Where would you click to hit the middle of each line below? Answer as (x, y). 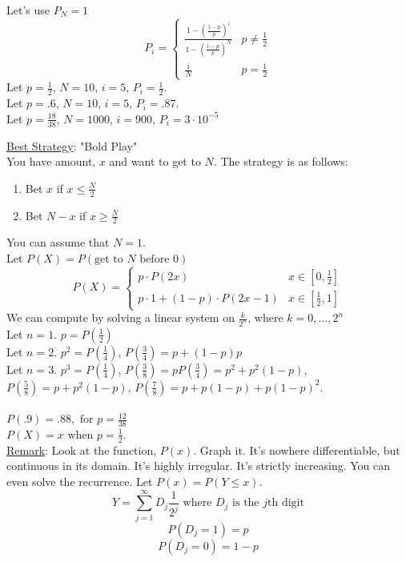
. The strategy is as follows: (281, 161)
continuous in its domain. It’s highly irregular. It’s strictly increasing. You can (199, 466)
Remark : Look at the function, (82, 450)
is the (246, 503)
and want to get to (155, 161)
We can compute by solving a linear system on (121, 317)
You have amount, (51, 161)
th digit (286, 503)
